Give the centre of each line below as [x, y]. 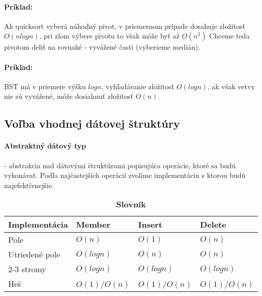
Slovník [131, 204]
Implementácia [38, 225]
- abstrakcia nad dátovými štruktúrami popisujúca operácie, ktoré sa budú [120, 165]
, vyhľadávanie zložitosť [138, 86]
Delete [213, 225]
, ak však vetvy [231, 86]
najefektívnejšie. [29, 185]
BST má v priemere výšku [45, 86]
